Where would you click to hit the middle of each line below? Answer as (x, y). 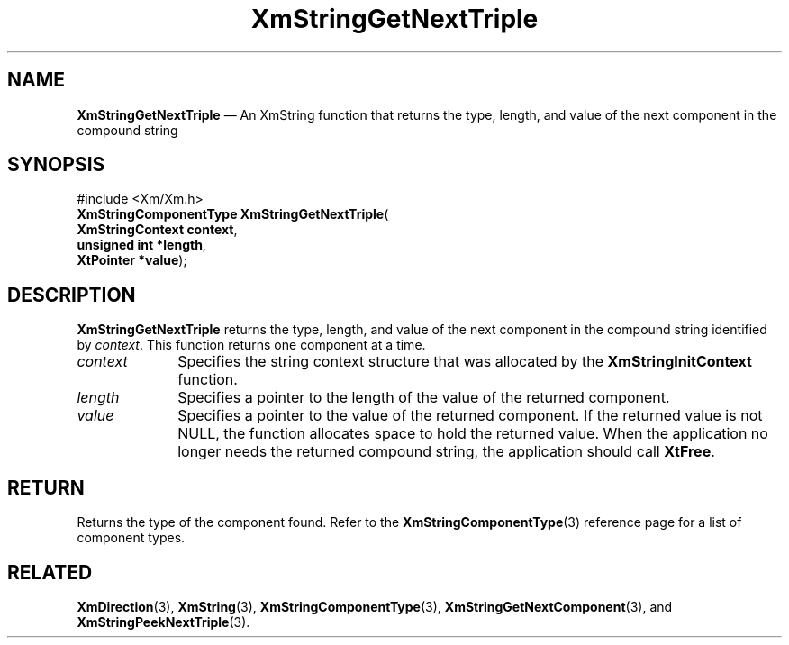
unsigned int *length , (141, 245)
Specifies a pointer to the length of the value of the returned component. (424, 398)
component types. (131, 538)
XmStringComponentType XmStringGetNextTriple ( (233, 214)
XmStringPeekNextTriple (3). (163, 622)
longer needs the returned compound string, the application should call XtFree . (446, 452)
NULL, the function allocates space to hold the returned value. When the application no (473, 434)
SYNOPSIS (56, 165)
